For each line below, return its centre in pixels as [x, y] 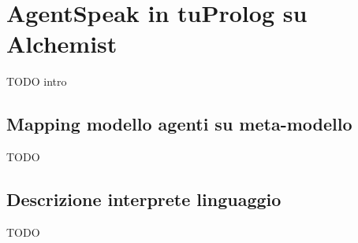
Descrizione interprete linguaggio [144, 199]
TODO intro [37, 81]
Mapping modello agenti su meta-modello [179, 124]
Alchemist [62, 44]
